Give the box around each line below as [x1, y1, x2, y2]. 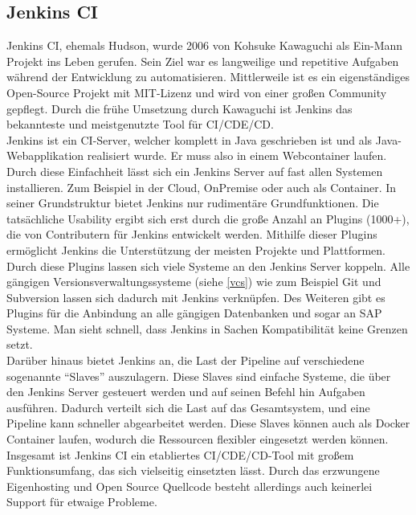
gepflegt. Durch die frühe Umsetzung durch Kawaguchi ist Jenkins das [6, 100, 353, 116]
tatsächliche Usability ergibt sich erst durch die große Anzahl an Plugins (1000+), [6, 210, 410, 227]
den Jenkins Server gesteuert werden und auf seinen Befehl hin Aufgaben [6, 383, 365, 400]
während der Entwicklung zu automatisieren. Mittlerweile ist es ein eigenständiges [6, 68, 410, 85]
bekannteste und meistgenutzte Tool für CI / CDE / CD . [6, 116, 274, 133]
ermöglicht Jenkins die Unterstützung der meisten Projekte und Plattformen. [6, 241, 385, 258]
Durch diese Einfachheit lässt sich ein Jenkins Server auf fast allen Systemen [6, 162, 383, 179]
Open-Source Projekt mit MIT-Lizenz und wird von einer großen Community [6, 84, 387, 100]
